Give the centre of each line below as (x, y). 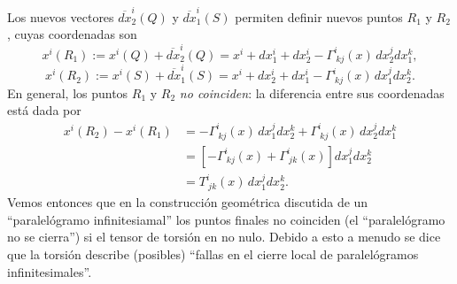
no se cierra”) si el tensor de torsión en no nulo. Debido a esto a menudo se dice (224, 237)
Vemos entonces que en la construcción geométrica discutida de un (188, 202)
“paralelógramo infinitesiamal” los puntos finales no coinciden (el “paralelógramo (226, 219)
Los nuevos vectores (61, 16)
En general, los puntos (68, 92)
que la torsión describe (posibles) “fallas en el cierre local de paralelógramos (213, 253)
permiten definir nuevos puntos (319, 16)
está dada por (44, 110)
